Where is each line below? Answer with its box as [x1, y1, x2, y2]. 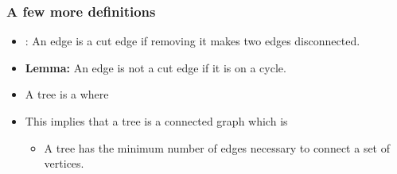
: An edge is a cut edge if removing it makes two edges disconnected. [25, 33, 360, 49]
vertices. [44, 155, 84, 172]
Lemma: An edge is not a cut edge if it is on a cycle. [25, 59, 286, 75]
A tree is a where [25, 86, 109, 102]
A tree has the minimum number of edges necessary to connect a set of [44, 139, 391, 156]
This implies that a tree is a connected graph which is [25, 113, 288, 129]
